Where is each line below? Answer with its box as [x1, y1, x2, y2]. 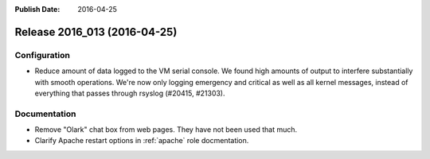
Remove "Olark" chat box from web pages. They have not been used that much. [34, 125, 298, 134]
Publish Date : [14, 5, 61, 14]
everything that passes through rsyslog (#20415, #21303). [34, 88, 225, 98]
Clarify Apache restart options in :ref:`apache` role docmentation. [34, 136, 249, 145]
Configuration [14, 49, 71, 60]
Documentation [14, 108, 76, 119]
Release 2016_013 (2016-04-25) [14, 25, 178, 39]
